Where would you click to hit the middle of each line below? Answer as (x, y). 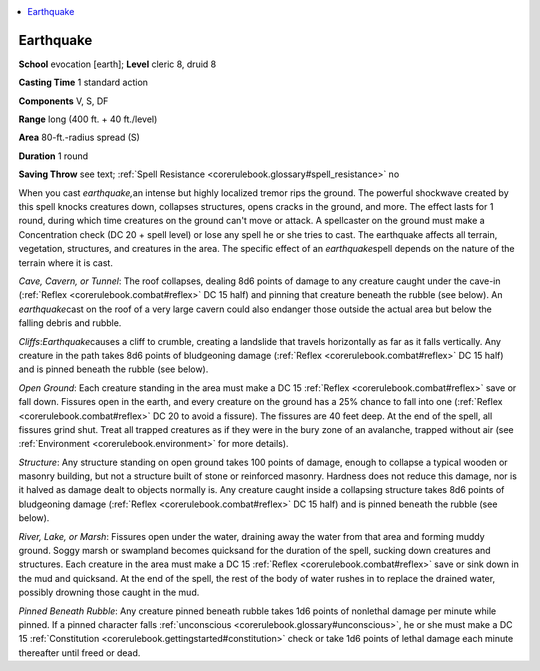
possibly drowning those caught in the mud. (109, 592)
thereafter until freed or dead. (79, 652)
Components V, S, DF (63, 101)
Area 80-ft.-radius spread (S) (79, 137)
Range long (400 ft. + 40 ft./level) (88, 119)
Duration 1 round (53, 156)
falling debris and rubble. (70, 323)
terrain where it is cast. (66, 262)
